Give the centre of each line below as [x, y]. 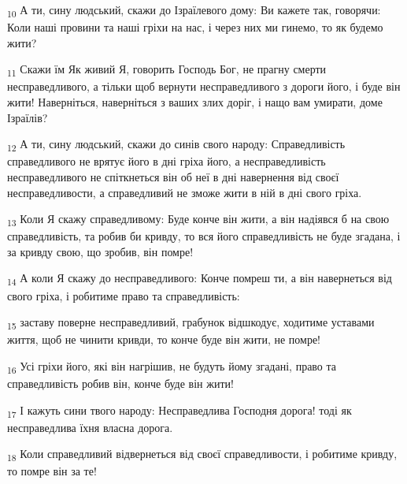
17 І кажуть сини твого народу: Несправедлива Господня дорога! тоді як [179, 411]
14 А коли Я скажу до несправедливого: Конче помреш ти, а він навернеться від [200, 279]
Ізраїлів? [28, 117]
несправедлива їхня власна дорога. [90, 427]
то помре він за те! [52, 471]
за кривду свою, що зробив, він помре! [100, 251]
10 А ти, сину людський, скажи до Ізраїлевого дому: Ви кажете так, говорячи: [194, 11]
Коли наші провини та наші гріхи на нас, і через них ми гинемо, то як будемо [195, 27]
